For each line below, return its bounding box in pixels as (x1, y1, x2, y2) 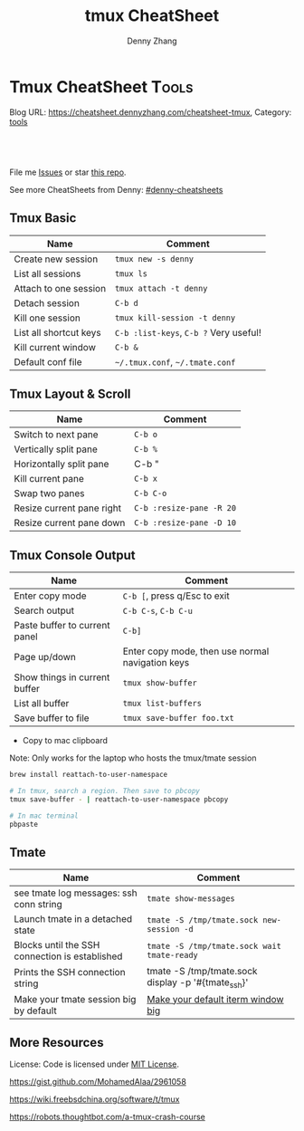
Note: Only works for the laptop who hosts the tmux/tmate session (9, 752, 257, 763)
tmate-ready (147, 950, 199, 961)
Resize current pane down (14, 517, 126, 530)
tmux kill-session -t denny (114, 312, 236, 322)
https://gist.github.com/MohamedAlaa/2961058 (9, 1077, 187, 1088)
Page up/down (14, 651, 77, 664)
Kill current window (14, 340, 97, 353)
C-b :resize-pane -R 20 (134, 503, 237, 513)
